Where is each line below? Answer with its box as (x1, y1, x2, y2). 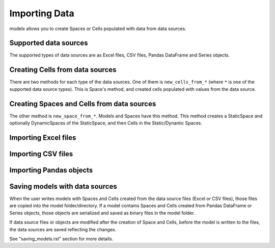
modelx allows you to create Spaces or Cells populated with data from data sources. (9, 26, 186, 32)
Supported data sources (9, 39, 89, 47)
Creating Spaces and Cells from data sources (9, 100, 156, 108)
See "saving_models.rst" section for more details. (9, 235, 114, 242)
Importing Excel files (9, 133, 76, 142)
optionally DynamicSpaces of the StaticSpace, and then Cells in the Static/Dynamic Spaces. (9, 120, 202, 126)
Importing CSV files (9, 150, 73, 158)
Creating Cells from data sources (9, 65, 117, 74)
